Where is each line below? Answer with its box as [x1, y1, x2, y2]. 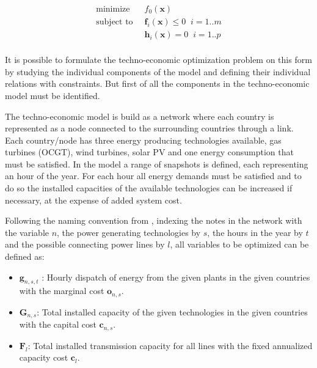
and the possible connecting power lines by [5, 238, 165, 251]
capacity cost [19, 351, 68, 364]
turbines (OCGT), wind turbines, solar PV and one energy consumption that [5, 145, 294, 158]
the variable [5, 226, 49, 238]
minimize [96, 5, 130, 14]
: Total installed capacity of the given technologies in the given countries [37, 305, 308, 318]
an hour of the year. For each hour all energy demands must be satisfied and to [5, 169, 302, 182]
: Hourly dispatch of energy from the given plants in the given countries [42, 270, 310, 283]
